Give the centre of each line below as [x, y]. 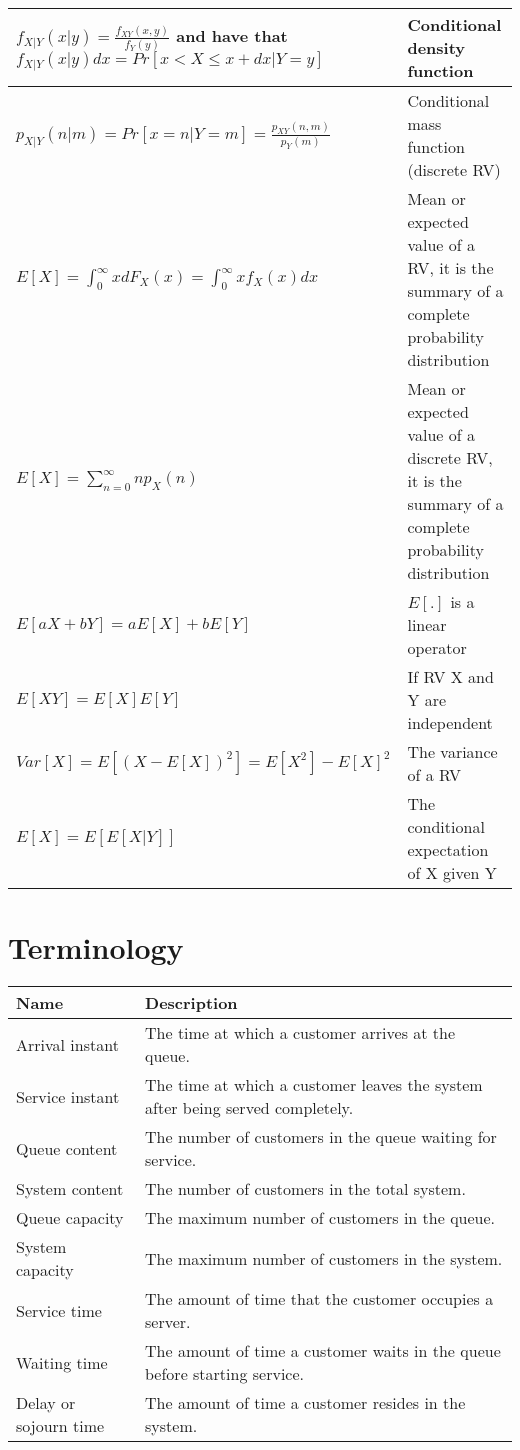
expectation [448, 849]
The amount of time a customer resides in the [305, 1403]
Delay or [46, 1403]
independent [450, 722]
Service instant [68, 1096]
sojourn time [60, 1426]
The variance [452, 751]
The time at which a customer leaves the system [314, 1085]
